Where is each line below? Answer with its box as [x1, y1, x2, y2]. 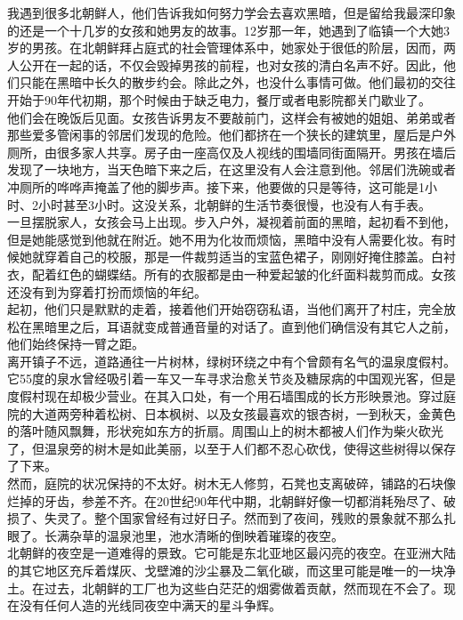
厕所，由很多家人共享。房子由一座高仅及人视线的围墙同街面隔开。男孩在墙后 [7, 142, 456, 161]
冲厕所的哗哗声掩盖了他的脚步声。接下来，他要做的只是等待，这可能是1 [7, 177, 425, 196]
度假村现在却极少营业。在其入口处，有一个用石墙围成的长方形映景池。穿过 [7, 387, 443, 406]
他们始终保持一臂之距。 [7, 334, 144, 353]
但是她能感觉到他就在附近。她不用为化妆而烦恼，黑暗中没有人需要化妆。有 [7, 229, 443, 248]
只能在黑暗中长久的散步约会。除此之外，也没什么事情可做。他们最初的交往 [19, 73, 456, 92]
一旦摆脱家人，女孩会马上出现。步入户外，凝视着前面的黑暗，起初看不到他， [7, 213, 456, 231]
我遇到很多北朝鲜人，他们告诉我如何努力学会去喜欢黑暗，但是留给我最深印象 [7, 4, 456, 21]
